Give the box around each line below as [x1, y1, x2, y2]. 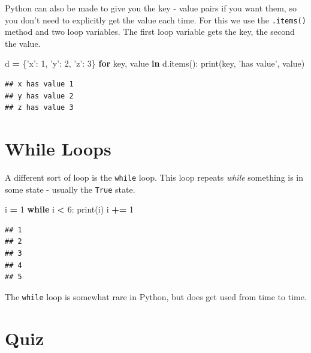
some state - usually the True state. [5, 183, 135, 195]
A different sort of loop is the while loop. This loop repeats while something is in [5, 170, 304, 183]
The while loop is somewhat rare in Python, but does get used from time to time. [5, 290, 307, 303]
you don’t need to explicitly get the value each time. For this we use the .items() [5, 13, 306, 26]
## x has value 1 [5, 80, 74, 89]
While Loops [5, 136, 111, 160]
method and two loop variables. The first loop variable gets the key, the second [5, 25, 295, 38]
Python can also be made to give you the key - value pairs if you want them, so [5, 2, 297, 14]
